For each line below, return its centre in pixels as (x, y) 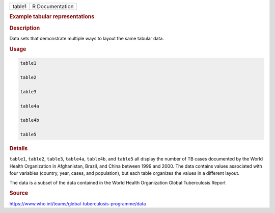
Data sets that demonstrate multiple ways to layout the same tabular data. (87, 38)
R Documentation (53, 6)
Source (19, 193)
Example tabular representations (52, 17)
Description (25, 28)
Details (19, 149)
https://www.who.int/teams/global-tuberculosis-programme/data (78, 203)
